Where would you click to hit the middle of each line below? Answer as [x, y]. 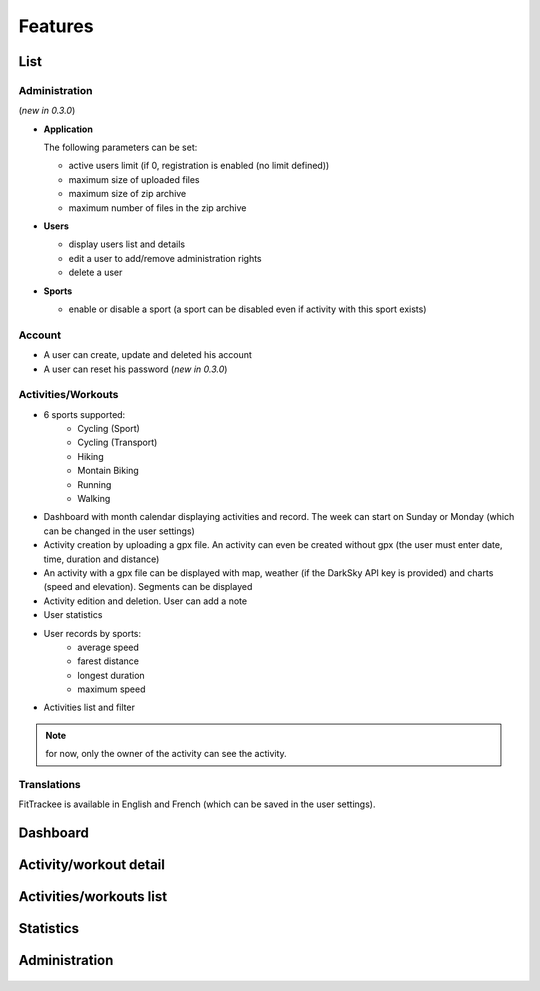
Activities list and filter [89, 707]
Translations [50, 785]
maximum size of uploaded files [134, 179]
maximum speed [111, 689]
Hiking [90, 456]
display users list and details [126, 244]
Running [94, 484]
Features [56, 26]
